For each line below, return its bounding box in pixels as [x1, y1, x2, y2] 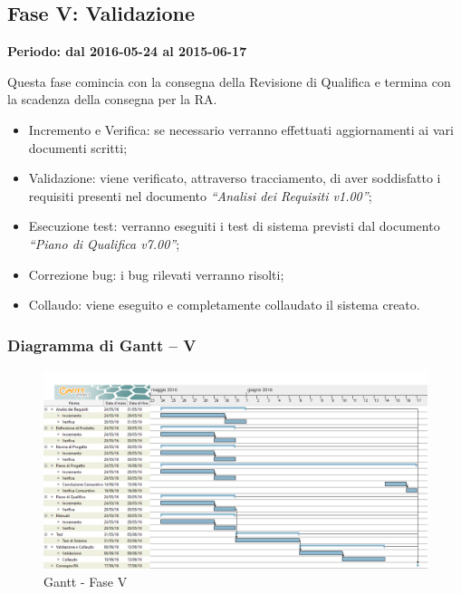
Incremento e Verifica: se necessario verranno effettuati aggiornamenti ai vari [28, 120, 454, 139]
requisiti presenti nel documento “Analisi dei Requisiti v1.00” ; [28, 186, 372, 205]
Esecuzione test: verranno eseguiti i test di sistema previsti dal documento [28, 216, 440, 235]
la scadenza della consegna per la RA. [7, 90, 217, 109]
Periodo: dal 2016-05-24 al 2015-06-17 [7, 42, 247, 61]
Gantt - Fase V [43, 572, 128, 590]
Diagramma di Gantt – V [7, 333, 197, 356]
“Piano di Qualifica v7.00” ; [28, 234, 180, 253]
